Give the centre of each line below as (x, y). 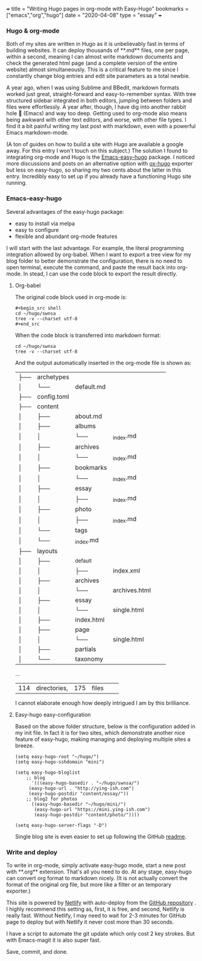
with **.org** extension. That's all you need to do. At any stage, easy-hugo (99, 872)
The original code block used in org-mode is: (71, 297)
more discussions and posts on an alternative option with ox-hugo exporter (99, 164)
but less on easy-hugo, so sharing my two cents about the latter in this (94, 170)
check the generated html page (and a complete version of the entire (92, 63)
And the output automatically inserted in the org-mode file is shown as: (103, 362)
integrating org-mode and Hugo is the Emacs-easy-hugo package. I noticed (100, 157)
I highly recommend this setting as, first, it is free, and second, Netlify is (96, 909)
